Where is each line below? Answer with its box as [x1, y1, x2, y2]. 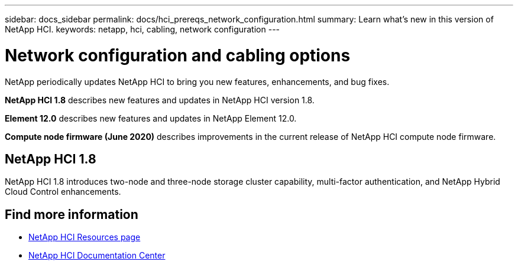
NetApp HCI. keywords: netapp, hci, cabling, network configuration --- [5, 24, 280, 34]
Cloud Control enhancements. [5, 187, 121, 197]
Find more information [5, 207, 138, 222]
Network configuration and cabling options [5, 45, 351, 66]
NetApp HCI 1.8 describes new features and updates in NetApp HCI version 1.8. [5, 94, 315, 105]
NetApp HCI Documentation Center [28, 250, 166, 261]
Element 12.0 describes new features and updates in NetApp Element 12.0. [5, 113, 297, 123]
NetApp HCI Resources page [28, 232, 141, 243]
